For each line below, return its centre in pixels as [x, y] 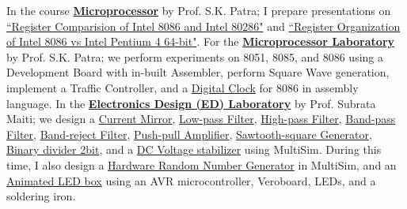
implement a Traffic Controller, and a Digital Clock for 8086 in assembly [183, 87]
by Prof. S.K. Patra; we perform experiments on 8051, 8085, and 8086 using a [195, 56]
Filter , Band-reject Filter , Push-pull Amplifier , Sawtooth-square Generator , [189, 134]
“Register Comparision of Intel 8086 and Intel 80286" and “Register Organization [203, 26]
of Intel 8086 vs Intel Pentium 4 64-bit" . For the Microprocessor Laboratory [201, 41]
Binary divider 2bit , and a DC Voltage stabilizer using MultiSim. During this [194, 149]
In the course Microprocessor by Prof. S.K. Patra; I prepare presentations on [199, 10]
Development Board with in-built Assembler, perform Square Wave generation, [198, 72]
